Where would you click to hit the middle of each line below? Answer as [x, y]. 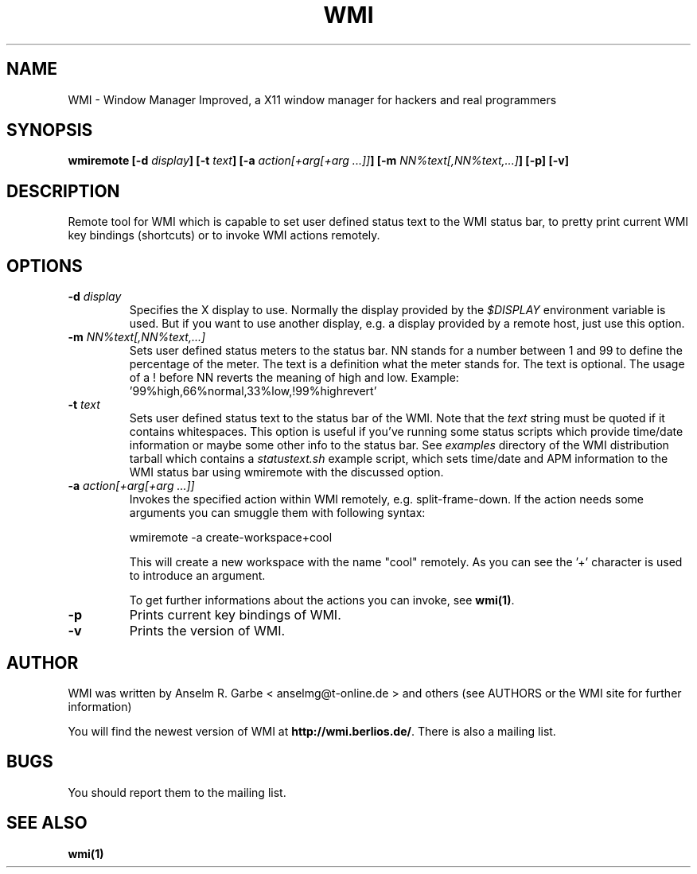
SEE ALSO [47, 823]
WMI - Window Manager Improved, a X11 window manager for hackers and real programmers [312, 99]
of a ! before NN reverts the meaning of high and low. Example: [294, 378]
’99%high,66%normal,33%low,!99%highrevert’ [253, 391]
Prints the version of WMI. [207, 631]
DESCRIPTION [63, 191]
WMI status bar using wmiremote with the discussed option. [286, 472]
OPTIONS [45, 266]
